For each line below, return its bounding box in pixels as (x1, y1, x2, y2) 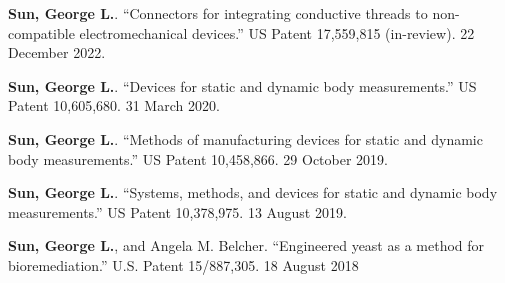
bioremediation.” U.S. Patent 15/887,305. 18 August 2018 (8, 254, 359, 275)
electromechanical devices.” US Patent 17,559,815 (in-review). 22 (79, 22, 475, 43)
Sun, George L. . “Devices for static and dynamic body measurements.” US (8, 75, 477, 96)
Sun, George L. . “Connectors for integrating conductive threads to (8, 3, 428, 23)
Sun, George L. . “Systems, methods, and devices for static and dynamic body (8, 182, 498, 203)
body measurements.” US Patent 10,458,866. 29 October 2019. (8, 148, 388, 169)
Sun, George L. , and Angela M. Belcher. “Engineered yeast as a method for (8, 235, 485, 256)
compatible (8, 22, 75, 43)
